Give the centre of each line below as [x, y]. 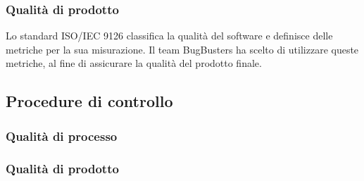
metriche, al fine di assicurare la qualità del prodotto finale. [134, 63]
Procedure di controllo [89, 101]
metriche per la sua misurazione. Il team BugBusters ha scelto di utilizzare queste [182, 49]
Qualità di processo [62, 136]
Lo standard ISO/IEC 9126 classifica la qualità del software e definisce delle [169, 36]
